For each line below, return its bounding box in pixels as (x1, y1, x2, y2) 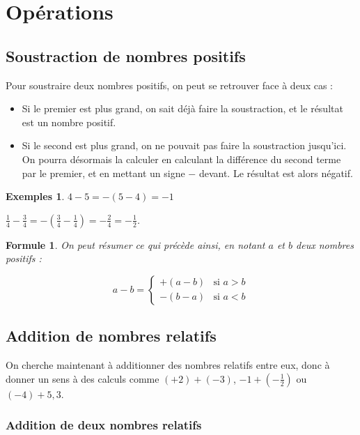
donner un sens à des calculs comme (6, 371, 159, 386)
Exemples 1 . (6, 189, 65, 204)
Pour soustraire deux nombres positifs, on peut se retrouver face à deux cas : (6, 77, 333, 92)
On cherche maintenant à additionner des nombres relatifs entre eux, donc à (6, 358, 330, 372)
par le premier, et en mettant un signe (22, 165, 185, 180)
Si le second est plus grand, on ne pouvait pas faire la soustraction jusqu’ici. (22, 138, 347, 153)
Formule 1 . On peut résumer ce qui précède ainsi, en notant (6, 237, 265, 252)
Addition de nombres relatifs (6, 325, 217, 346)
